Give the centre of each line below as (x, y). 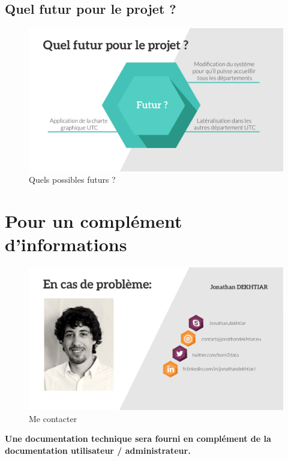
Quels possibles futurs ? (72, 180)
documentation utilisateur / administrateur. (98, 451)
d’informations (66, 244)
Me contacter (53, 418)
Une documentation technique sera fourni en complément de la (138, 439)
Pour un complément (94, 221)
